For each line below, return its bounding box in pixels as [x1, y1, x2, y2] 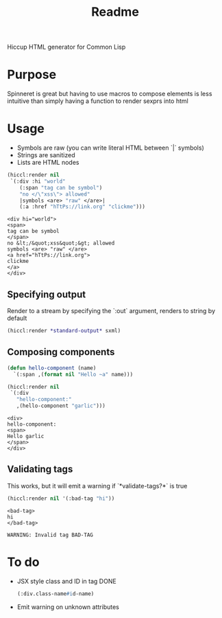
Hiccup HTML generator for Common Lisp [7, 43, 126, 51]
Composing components [7, 346, 115, 358]
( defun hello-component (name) [7, 365, 97, 371]
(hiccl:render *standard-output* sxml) [7, 328, 121, 334]
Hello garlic [7, 433, 45, 440]
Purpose [7, 67, 57, 82]
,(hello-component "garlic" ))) [16, 402, 106, 409]
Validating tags [7, 463, 73, 475]
